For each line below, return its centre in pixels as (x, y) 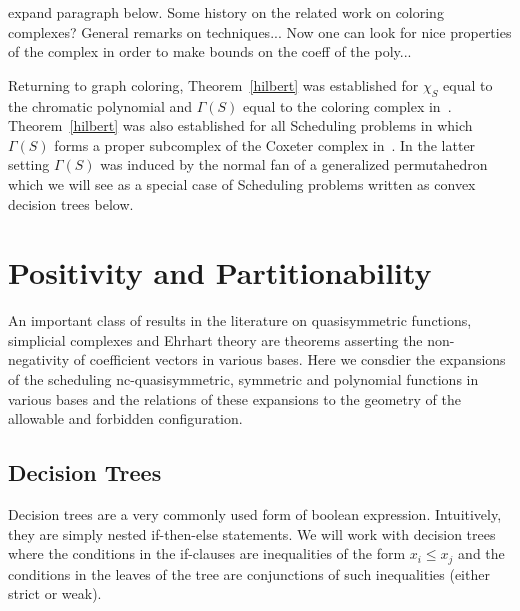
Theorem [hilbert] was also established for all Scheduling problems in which (240, 125)
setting (29, 164)
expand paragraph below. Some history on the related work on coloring (226, 12)
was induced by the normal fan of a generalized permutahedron (294, 164)
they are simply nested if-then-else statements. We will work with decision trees (252, 533)
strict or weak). (55, 593)
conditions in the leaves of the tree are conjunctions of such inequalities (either (249, 573)
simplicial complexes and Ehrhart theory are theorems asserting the (215, 339)
